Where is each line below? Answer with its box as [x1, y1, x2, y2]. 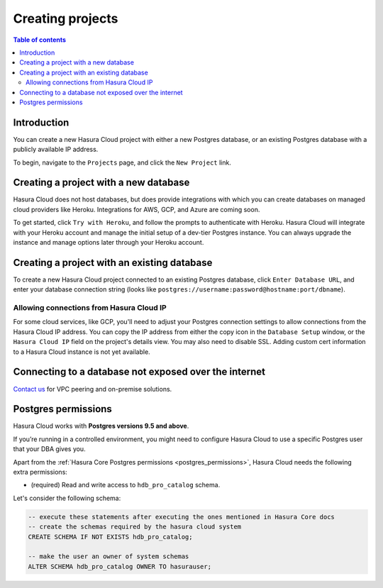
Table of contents [13, 35, 67, 44]
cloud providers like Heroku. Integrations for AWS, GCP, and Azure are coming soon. [13, 205, 260, 213]
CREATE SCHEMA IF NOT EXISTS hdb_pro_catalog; [28, 533, 193, 540]
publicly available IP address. [13, 145, 99, 154]
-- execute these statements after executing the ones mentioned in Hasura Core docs [28, 513, 335, 521]
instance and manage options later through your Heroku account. [13, 238, 204, 247]
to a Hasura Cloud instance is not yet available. [13, 348, 150, 356]
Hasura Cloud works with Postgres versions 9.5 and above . [13, 422, 189, 431]
